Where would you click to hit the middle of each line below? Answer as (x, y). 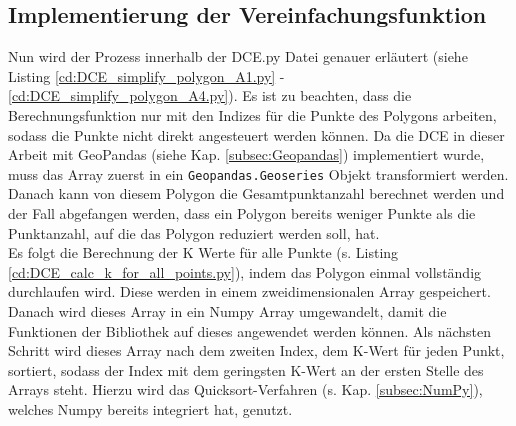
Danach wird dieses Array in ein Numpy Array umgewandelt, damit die (227, 310)
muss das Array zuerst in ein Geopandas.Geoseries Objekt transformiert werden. (258, 173)
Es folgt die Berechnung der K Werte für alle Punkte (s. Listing (203, 252)
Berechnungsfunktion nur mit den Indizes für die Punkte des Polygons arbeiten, (252, 114)
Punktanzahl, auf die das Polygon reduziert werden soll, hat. (194, 232)
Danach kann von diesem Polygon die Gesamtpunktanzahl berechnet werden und (256, 193)
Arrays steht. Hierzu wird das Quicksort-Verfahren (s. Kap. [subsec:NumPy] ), (245, 389)
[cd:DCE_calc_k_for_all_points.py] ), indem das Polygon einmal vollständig (245, 271)
